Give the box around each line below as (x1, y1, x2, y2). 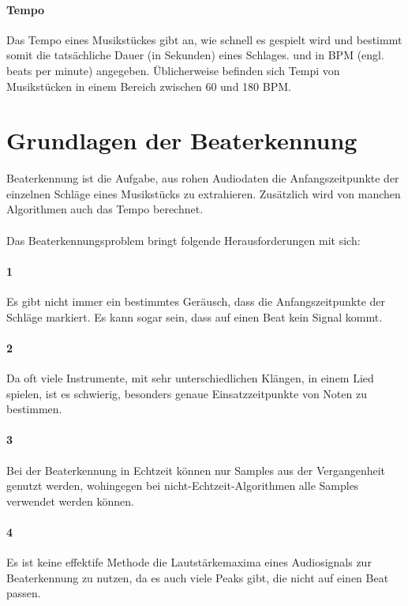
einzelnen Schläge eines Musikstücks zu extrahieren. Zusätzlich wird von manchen (6, 185, 401, 201)
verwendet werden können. (6, 492, 134, 509)
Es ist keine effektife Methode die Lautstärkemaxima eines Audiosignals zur (6, 554, 372, 570)
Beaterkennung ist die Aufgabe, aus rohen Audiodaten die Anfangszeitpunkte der (6, 170, 399, 186)
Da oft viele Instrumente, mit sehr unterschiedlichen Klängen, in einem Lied (6, 370, 374, 386)
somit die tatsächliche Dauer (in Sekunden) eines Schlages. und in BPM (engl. (6, 47, 384, 63)
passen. (6, 585, 41, 601)
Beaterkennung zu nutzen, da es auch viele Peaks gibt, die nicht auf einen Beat (6, 569, 389, 585)
